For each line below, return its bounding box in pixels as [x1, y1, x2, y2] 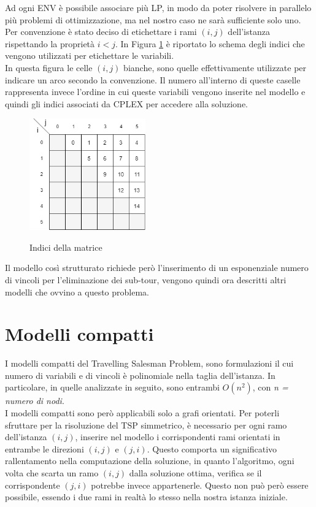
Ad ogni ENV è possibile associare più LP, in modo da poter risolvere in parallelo [5, 1, 312, 13]
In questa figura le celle [5, 61, 93, 74]
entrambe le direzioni [5, 442, 84, 455]
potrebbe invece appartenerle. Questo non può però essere [91, 478, 309, 491]
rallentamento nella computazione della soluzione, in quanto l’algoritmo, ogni [5, 454, 295, 467]
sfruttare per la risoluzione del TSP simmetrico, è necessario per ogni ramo [5, 418, 287, 431]
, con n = [252, 381, 288, 394]
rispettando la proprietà [5, 37, 95, 50]
